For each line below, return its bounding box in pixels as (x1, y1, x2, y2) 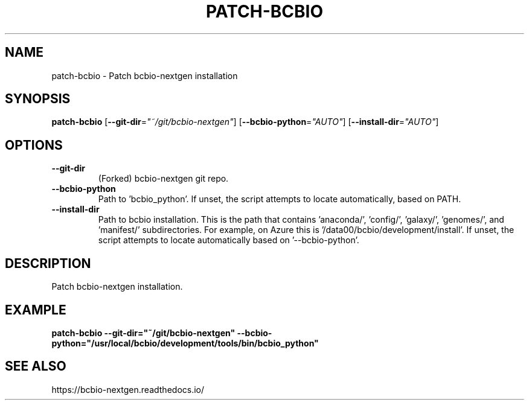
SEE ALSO (5, 359, 66, 374)
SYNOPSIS (5, 91, 71, 107)
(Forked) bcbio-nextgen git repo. (98, 173, 229, 184)
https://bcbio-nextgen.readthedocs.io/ (51, 384, 205, 395)
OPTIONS (5, 137, 63, 153)
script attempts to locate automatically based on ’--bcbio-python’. (98, 235, 359, 246)
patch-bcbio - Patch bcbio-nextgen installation (51, 70, 238, 81)
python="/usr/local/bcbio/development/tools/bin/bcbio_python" (51, 337, 319, 348)
